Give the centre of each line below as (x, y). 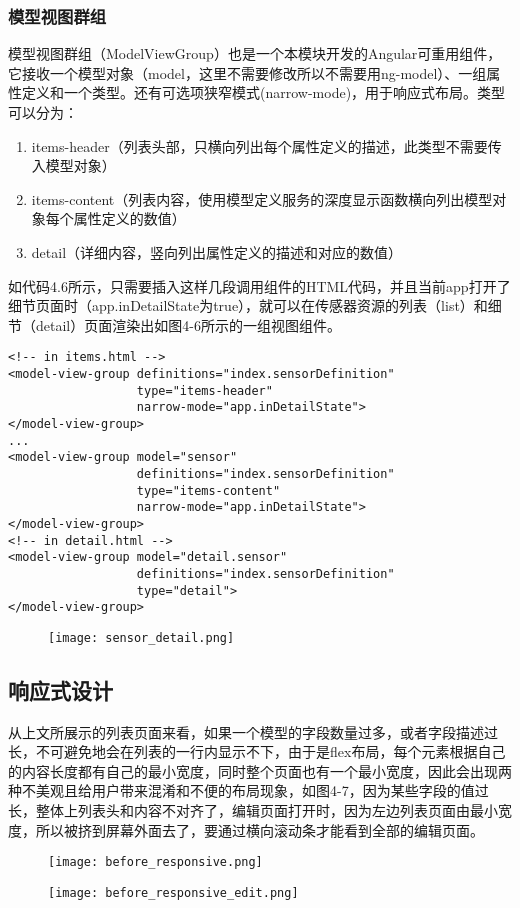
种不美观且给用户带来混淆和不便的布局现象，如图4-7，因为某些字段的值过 (248, 790)
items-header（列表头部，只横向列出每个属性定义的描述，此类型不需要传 (266, 145)
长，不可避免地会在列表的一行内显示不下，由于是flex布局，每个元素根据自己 (257, 751)
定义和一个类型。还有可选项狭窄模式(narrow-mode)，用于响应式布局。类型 (263, 92)
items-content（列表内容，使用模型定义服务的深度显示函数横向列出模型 (262, 198)
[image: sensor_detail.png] (141, 637)
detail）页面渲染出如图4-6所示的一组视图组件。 (188, 324)
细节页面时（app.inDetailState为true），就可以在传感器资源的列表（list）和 (248, 305)
